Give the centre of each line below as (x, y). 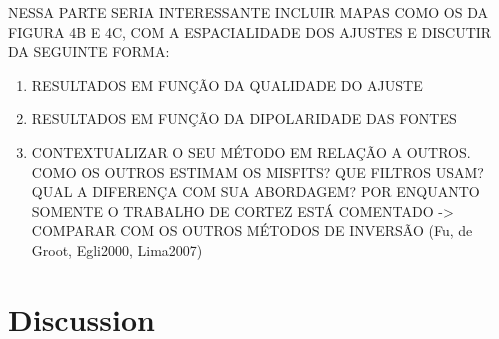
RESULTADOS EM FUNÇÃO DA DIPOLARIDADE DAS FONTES (244, 118)
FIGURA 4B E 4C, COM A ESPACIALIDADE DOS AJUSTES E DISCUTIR (250, 31)
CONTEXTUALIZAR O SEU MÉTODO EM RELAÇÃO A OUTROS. (251, 151)
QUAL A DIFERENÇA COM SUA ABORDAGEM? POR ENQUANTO (255, 191)
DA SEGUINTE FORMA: (89, 51)
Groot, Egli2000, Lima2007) (117, 249)
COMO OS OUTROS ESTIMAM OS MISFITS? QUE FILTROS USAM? (257, 171)
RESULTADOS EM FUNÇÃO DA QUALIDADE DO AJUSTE (227, 84)
